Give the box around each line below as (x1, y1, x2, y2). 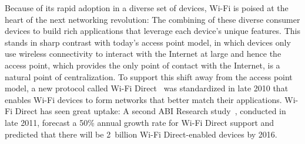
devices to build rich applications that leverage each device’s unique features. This (5, 25, 300, 37)
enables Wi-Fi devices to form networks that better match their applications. (5, 93, 282, 105)
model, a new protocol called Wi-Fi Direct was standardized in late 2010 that (5, 82, 289, 94)
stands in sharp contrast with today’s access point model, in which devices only (5, 36, 291, 48)
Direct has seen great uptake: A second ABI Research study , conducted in (15, 105, 286, 117)
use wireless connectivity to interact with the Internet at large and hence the (5, 47, 281, 60)
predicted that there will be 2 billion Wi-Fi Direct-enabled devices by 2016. (5, 128, 277, 140)
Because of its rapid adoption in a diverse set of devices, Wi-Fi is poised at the (5, 2, 289, 13)
